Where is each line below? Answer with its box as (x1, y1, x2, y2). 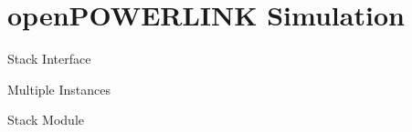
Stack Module (7, 110, 85, 129)
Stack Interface (7, 49, 91, 68)
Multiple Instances (7, 79, 111, 98)
